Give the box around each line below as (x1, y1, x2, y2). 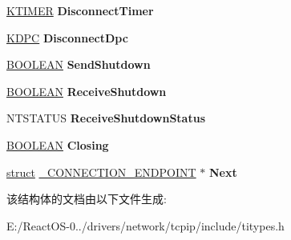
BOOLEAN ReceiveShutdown (6, 82, 167, 99)
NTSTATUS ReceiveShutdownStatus (6, 110, 205, 126)
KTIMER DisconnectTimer (6, 2, 154, 18)
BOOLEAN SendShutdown (6, 56, 151, 73)
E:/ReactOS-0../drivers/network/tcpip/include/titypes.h (6, 217, 285, 234)
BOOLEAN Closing (6, 136, 109, 153)
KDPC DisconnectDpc (6, 29, 128, 46)
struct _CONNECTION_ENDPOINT (6, 163, 196, 180)
